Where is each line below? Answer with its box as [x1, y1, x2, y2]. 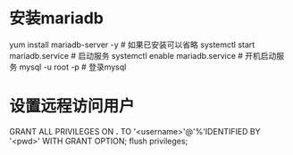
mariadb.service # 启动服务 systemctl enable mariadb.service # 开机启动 [9, 50, 277, 61]
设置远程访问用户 [9, 96, 136, 117]
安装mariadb [9, 8, 105, 29]
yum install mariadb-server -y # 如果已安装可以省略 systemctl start [9, 39, 255, 50]
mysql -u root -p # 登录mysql [19, 61, 127, 72]
